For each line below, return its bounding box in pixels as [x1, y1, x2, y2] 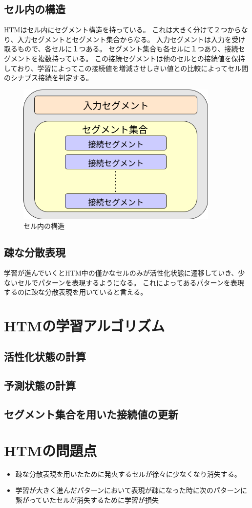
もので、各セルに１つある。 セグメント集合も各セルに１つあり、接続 [17, 44, 238, 54]
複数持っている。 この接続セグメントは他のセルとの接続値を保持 [38, 53, 245, 63]
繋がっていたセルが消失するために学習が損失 [15, 494, 159, 505]
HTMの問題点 [4, 440, 97, 460]
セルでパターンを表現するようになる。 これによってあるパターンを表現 [17, 277, 244, 287]
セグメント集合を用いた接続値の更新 [4, 407, 178, 422]
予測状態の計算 [4, 378, 76, 393]
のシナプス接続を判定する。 [4, 72, 93, 83]
